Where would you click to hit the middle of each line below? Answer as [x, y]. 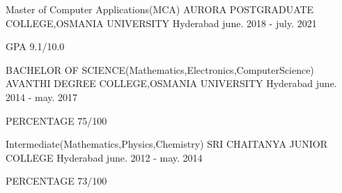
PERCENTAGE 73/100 [56, 181]
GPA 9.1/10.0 [35, 46]
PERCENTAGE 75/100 [56, 120]
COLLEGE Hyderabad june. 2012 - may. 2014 [104, 157]
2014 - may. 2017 [42, 96]
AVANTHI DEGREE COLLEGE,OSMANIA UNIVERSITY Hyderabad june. [171, 83]
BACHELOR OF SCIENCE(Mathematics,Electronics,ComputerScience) [160, 69]
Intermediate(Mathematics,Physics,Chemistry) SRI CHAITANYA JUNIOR [166, 144]
